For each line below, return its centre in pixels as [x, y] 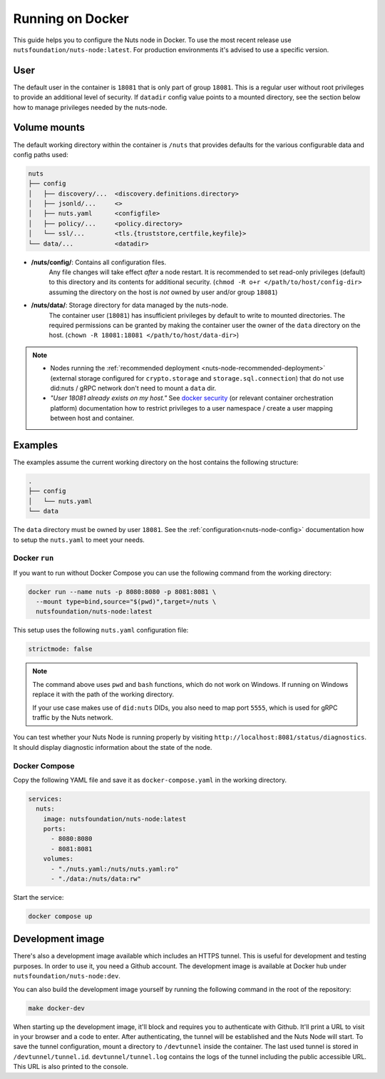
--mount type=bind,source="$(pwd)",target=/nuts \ [126, 602]
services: [45, 799]
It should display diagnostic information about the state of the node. [113, 747]
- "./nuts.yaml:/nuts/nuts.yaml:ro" [115, 869]
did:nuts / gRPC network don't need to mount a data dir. [133, 388]
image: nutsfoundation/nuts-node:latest [115, 819]
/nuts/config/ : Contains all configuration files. [99, 262]
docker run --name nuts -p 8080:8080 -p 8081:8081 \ [122, 592]
